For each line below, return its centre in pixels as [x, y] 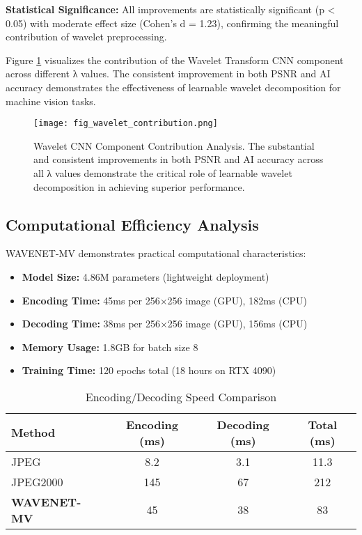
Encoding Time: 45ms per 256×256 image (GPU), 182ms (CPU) [165, 300]
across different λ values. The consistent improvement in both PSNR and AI [168, 73]
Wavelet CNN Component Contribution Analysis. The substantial [174, 145]
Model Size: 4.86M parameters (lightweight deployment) [145, 276]
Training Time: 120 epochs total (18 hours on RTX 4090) [149, 370]
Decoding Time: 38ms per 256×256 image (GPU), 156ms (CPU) [165, 324]
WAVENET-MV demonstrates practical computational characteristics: [156, 253]
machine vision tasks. [51, 101]
